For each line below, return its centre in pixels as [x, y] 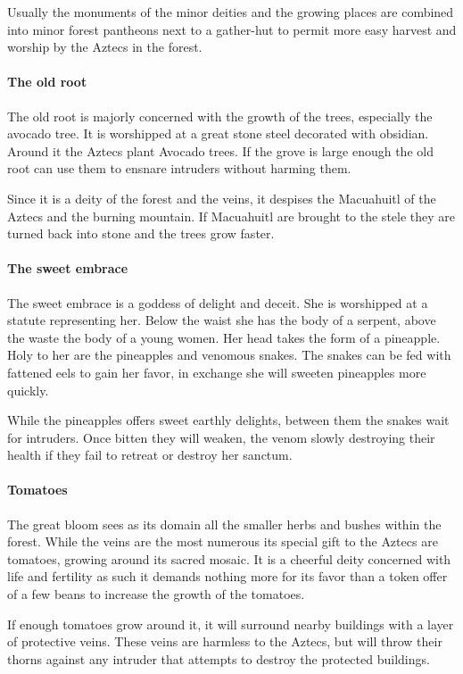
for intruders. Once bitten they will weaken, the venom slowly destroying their [221, 437]
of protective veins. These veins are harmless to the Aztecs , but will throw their [225, 641]
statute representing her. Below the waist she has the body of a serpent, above [222, 320]
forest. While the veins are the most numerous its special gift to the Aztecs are [223, 541]
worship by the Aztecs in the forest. [105, 47]
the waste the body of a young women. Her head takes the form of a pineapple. [224, 337]
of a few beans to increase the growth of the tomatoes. [156, 594]
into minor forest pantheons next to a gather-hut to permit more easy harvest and [232, 29]
